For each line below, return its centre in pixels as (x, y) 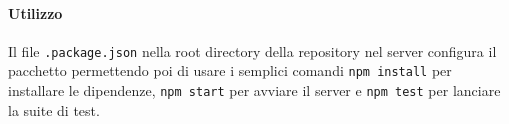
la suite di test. (54, 109)
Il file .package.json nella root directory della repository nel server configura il (252, 50)
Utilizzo (35, 12)
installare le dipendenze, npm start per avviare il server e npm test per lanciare (254, 90)
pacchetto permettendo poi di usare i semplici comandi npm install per (230, 70)
